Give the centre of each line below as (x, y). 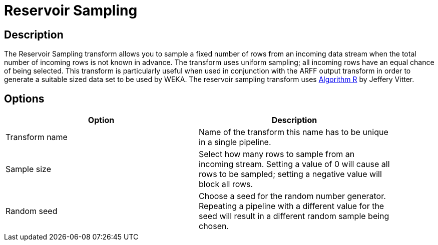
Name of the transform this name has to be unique (294, 132)
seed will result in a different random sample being (294, 216)
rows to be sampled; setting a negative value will (290, 174)
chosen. (214, 226)
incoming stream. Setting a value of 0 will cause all (294, 164)
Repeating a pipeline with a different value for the (292, 206)
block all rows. (226, 184)
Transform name (37, 137)
